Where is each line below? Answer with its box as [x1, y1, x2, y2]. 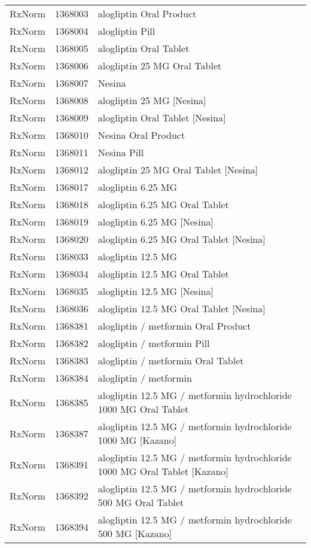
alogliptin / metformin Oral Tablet [97, 354, 244, 367]
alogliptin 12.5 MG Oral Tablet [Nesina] [97, 302, 266, 315]
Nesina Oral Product [97, 128, 185, 142]
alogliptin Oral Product [97, 7, 197, 20]
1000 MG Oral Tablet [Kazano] [97, 464, 228, 478]
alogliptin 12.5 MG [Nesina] [97, 284, 214, 298]
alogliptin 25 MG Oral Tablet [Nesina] [97, 163, 258, 176]
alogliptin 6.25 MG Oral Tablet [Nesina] [97, 232, 266, 246]
